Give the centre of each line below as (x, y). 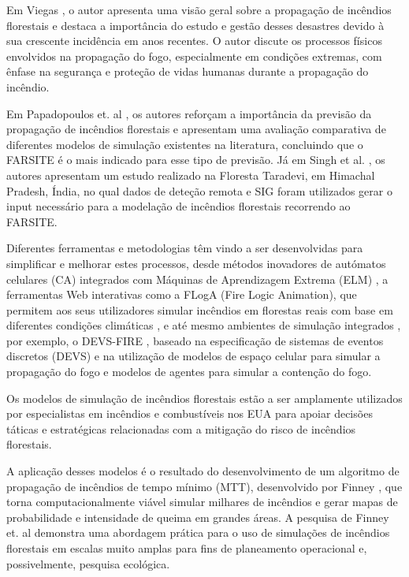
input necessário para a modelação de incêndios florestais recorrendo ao (178, 206)
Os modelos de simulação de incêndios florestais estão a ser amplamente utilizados (204, 398)
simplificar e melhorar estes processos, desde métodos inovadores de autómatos (196, 263)
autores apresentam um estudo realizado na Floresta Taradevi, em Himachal (191, 175)
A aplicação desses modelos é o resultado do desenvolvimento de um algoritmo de (203, 471)
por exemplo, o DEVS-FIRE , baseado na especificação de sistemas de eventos (195, 340)
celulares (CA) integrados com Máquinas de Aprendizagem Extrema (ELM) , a (197, 279)
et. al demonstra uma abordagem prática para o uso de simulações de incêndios (198, 532)
